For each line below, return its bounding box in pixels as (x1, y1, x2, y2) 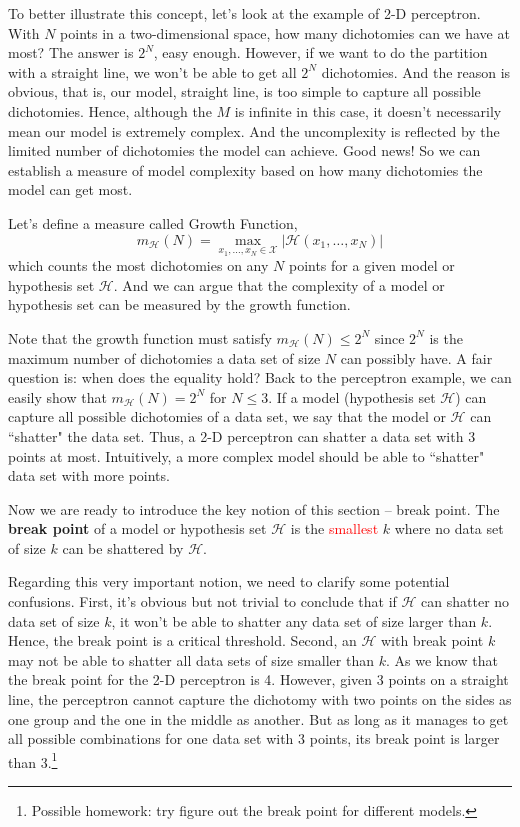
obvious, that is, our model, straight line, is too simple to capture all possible (8, 81, 481, 102)
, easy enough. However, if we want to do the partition (153, 42, 488, 63)
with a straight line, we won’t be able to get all (8, 61, 297, 82)
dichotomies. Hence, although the (8, 100, 212, 121)
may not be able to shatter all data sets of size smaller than (8, 649, 374, 670)
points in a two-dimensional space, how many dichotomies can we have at (60, 22, 510, 43)
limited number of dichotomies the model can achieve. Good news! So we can (8, 140, 481, 161)
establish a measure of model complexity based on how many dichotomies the (8, 159, 483, 180)
